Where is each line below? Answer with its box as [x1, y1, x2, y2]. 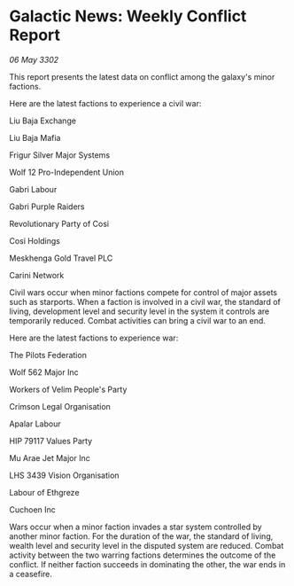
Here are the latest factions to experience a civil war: [9, 98, 202, 108]
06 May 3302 [9, 54, 59, 65]
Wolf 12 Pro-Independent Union [9, 167, 125, 177]
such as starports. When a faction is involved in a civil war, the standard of [9, 296, 281, 307]
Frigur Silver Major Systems [9, 149, 111, 160]
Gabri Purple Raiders [9, 201, 85, 212]
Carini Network [9, 270, 65, 280]
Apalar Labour [9, 418, 61, 429]
